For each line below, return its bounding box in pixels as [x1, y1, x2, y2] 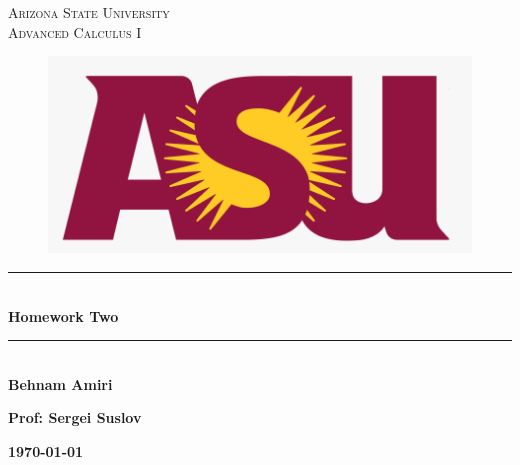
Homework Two [8, 305, 119, 326]
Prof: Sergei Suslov [8, 407, 142, 428]
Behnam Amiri [8, 373, 113, 394]
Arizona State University [8, 2, 170, 22]
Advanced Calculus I [8, 21, 142, 42]
